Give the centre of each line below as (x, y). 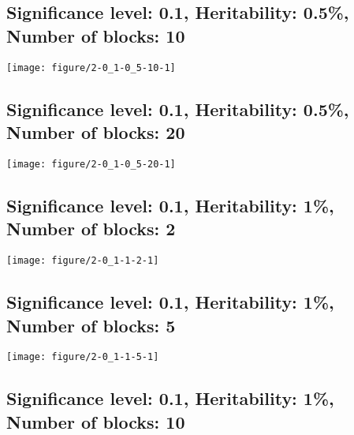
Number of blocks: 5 (91, 325)
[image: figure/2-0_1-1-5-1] (83, 357)
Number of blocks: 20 (96, 132)
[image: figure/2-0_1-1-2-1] (83, 261)
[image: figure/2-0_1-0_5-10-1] (91, 67)
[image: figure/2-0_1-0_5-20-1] (91, 164)
